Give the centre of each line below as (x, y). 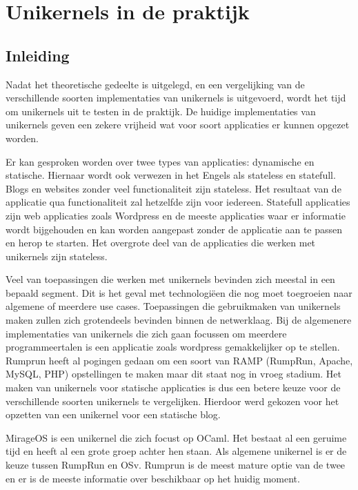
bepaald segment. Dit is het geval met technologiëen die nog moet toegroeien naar (179, 292)
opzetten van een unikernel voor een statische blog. (113, 414)
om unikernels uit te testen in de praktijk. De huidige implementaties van (161, 111)
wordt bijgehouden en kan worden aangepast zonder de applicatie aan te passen (174, 229)
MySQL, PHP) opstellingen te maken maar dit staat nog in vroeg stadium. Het (174, 374)
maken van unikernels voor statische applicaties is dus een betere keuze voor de (173, 388)
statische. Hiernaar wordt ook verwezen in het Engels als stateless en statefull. (171, 175)
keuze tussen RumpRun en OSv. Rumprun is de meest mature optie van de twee (176, 465)
